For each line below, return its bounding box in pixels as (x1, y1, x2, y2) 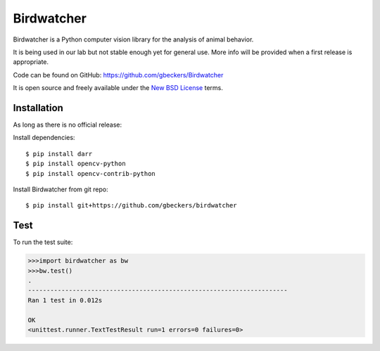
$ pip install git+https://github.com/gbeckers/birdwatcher (25, 201, 237, 210)
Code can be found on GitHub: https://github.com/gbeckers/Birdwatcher (13, 70, 224, 79)
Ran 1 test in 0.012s (27, 296, 103, 304)
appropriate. (13, 58, 49, 66)
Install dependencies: (13, 134, 75, 142)
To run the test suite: (13, 238, 73, 246)
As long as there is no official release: (13, 120, 122, 129)
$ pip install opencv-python (25, 160, 126, 168)
